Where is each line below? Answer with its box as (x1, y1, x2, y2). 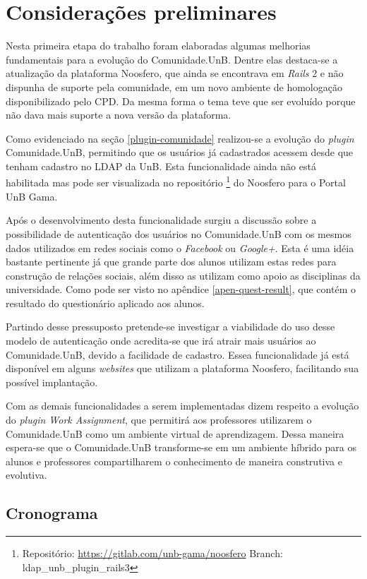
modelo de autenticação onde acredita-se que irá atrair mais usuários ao (6, 333, 316, 348)
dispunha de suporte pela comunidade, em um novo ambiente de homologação (6, 79, 342, 94)
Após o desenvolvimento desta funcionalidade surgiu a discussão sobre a (6, 213, 317, 227)
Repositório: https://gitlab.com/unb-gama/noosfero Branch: (22, 546, 283, 561)
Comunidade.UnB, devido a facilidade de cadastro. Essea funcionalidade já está (6, 347, 349, 362)
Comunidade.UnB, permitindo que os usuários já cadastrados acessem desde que (6, 145, 354, 160)
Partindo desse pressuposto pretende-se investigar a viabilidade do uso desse (6, 319, 335, 334)
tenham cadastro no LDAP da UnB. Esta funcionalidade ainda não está (6, 158, 316, 173)
